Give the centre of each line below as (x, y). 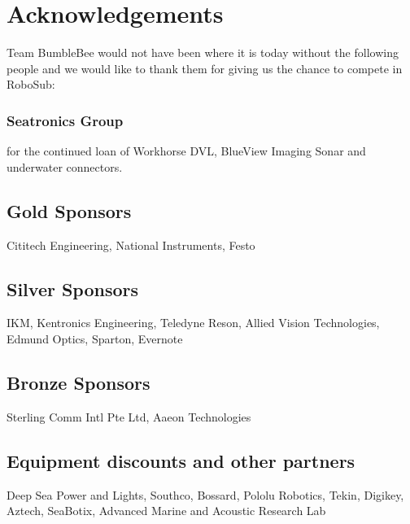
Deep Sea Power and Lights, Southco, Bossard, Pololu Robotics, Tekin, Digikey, (205, 494)
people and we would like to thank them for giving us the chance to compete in (205, 68)
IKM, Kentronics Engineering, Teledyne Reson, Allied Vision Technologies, (193, 323)
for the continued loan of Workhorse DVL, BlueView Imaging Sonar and (186, 151)
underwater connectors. (65, 166)
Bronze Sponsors (79, 382)
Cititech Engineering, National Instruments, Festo (131, 245)
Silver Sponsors (73, 288)
